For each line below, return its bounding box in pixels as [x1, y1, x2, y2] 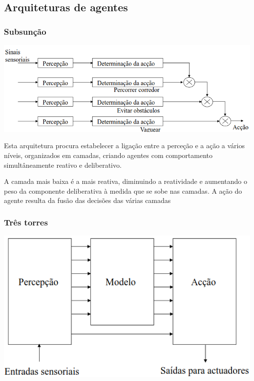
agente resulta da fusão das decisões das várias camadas [4, 195, 171, 205]
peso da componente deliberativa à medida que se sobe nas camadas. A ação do [4, 185, 242, 196]
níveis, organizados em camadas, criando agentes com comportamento [4, 150, 212, 160]
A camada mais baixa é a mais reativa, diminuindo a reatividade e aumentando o [4, 176, 247, 186]
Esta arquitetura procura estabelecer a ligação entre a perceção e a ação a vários [4, 140, 245, 151]
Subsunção [4, 25, 46, 37]
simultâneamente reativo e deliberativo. [4, 159, 122, 170]
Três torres [4, 216, 48, 228]
